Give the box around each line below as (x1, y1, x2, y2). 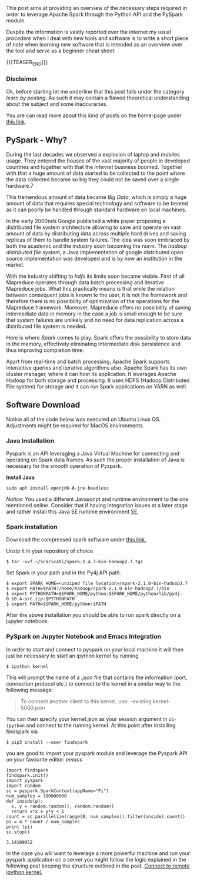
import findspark (6, 767, 49, 773)
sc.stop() (6, 829, 31, 835)
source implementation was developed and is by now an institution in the (6, 255, 183, 262)
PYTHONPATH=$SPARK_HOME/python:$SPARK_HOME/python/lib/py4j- (29, 591, 183, 597)
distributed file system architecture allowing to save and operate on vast (6, 224, 181, 231)
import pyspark (6, 777, 44, 783)
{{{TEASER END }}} (6, 59, 48, 67)
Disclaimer (6, 75, 38, 83)
